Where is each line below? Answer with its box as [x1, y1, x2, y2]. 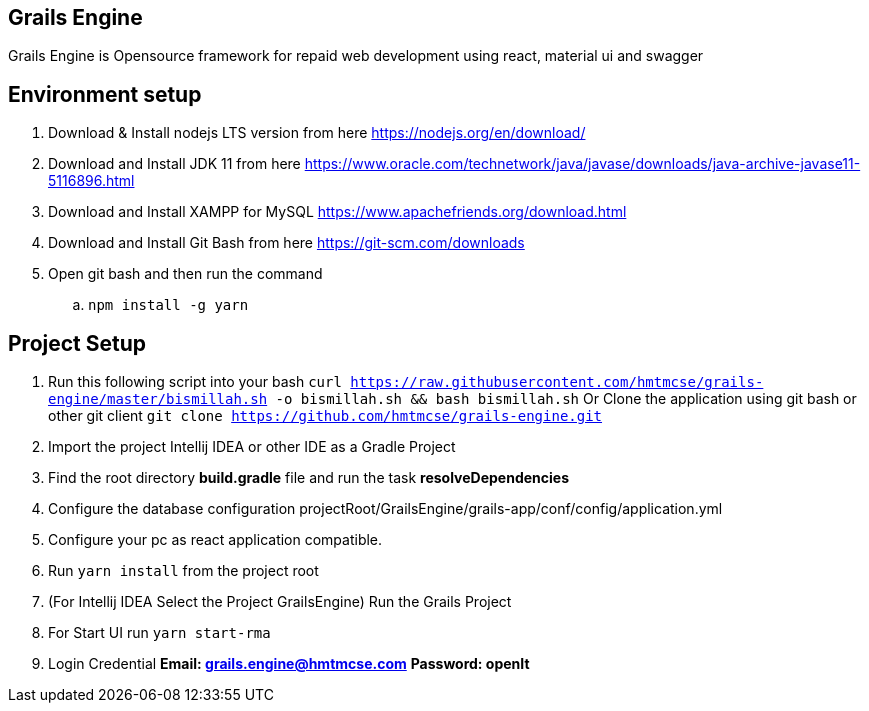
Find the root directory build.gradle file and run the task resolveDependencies [48, 469, 569, 487]
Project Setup [8, 330, 147, 356]
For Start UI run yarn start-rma [48, 624, 271, 642]
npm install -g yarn [88, 297, 249, 314]
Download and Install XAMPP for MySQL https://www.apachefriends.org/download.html [48, 203, 627, 221]
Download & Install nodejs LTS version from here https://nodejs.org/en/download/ [48, 124, 586, 142]
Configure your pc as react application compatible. [48, 531, 383, 549]
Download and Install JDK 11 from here [48, 155, 301, 173]
